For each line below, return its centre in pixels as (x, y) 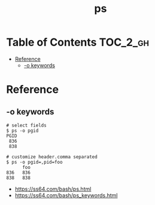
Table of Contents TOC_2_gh (78, 42)
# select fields (26, 125)
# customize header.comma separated (52, 157)
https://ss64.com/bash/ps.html (53, 189)
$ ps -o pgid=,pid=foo (34, 162)
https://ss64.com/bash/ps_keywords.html (66, 195)
